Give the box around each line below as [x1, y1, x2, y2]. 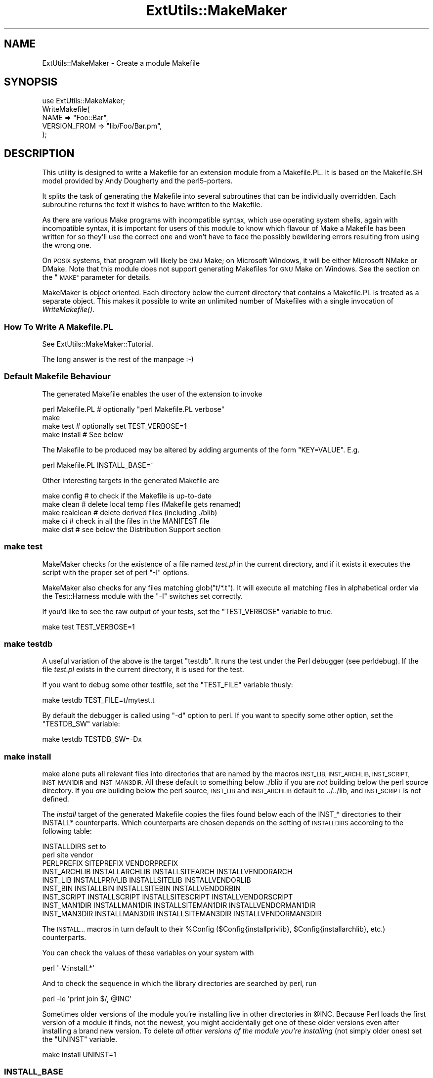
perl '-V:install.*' [42, 964, 95, 973]
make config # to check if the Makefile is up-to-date [42, 491, 212, 500]
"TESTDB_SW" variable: [42, 719, 120, 728]
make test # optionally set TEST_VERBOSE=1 [42, 421, 187, 430]
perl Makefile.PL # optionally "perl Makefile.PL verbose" [42, 404, 225, 413]
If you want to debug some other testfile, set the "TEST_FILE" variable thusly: [42, 680, 293, 689]
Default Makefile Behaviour [4, 371, 111, 382]
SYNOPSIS [4, 76, 58, 89]
